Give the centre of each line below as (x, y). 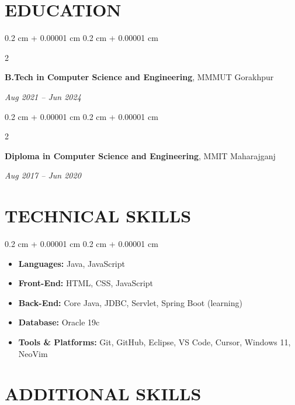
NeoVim (33, 353)
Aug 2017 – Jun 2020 (43, 175)
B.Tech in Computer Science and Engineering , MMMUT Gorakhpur (139, 77)
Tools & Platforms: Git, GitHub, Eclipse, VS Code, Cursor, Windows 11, (155, 341)
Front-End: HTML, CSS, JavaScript (86, 283)
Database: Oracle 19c (59, 322)
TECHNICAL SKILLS (98, 216)
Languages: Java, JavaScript (72, 263)
